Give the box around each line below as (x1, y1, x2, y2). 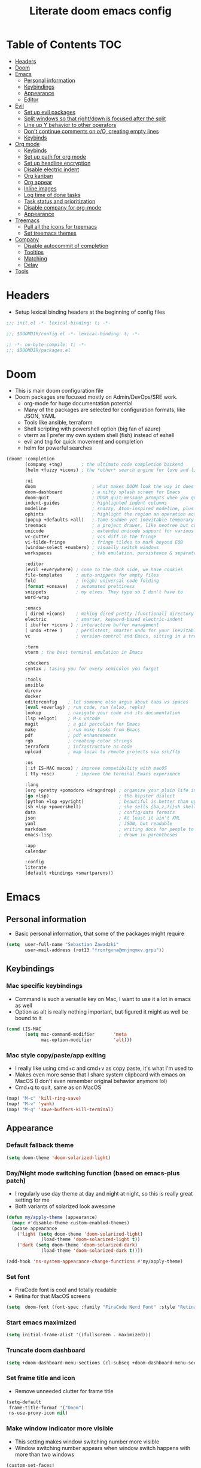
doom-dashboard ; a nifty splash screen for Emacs (25, 489, 181, 495)
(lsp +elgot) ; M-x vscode (25, 715, 100, 722)
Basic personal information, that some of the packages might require (14, 930, 184, 938)
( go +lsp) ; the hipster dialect (25, 793, 175, 799)
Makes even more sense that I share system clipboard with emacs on (14, 1071, 185, 1078)
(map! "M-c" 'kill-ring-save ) (6, 1096, 82, 1102)
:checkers (25, 660, 50, 666)
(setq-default (6, 1399, 42, 1405)
